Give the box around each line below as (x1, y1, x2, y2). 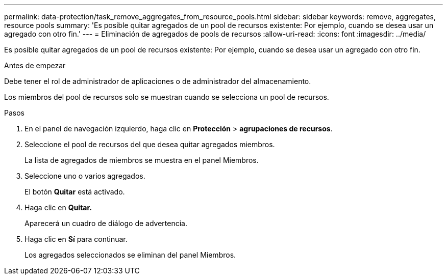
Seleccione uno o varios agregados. (24, 172, 145, 180)
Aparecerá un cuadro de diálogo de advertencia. (24, 219, 188, 228)
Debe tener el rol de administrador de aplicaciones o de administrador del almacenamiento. (4, 77, 311, 86)
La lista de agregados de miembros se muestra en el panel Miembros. (24, 156, 259, 164)
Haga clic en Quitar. (24, 203, 92, 212)
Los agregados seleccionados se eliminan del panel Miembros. (24, 250, 236, 259)
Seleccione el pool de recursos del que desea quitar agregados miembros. (24, 140, 275, 149)
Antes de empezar (4, 61, 66, 70)
